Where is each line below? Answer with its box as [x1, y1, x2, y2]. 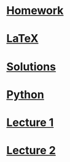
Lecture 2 [6, 144, 56, 158]
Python [6, 87, 44, 101]
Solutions [6, 59, 56, 73]
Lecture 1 [6, 116, 54, 129]
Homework [6, 4, 64, 18]
